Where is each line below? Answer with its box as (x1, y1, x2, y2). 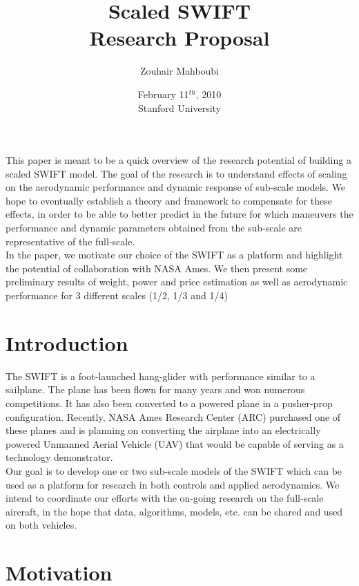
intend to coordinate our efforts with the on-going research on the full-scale (6, 491, 324, 505)
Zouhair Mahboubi (139, 64, 220, 78)
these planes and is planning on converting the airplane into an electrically (6, 423, 321, 437)
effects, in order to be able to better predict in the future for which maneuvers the (6, 207, 353, 221)
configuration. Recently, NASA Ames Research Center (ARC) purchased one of (6, 409, 341, 424)
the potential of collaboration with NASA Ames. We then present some (6, 261, 308, 275)
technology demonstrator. (6, 450, 113, 464)
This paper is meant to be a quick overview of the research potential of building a (6, 153, 351, 167)
